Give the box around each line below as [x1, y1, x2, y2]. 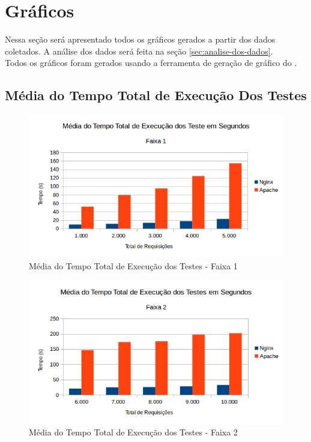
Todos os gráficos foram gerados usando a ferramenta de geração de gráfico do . [5, 56, 297, 69]
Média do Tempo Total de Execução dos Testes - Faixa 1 [29, 259, 238, 272]
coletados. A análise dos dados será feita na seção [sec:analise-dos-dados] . [5, 44, 273, 57]
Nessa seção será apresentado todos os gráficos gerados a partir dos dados [5, 33, 276, 46]
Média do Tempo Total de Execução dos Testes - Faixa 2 [29, 425, 238, 438]
